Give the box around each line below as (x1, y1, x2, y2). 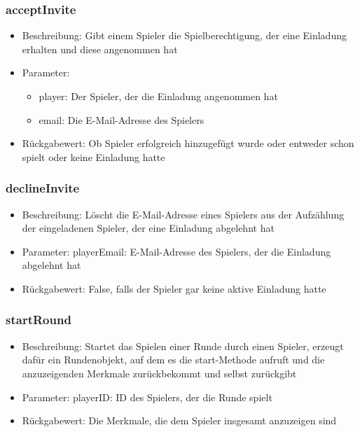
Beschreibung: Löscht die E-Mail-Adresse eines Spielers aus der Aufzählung (22, 207, 345, 221)
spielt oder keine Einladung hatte (22, 149, 165, 164)
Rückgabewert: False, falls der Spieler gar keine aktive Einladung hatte (22, 281, 326, 295)
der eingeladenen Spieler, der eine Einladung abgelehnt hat (22, 221, 275, 235)
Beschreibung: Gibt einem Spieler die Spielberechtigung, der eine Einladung (22, 28, 347, 43)
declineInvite (6, 179, 80, 197)
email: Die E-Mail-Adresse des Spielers (39, 112, 205, 127)
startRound (6, 311, 71, 328)
